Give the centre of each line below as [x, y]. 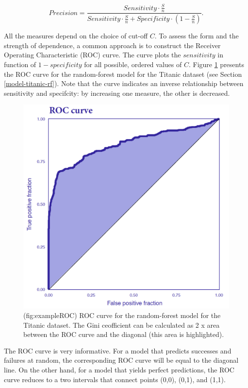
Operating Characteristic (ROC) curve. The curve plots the [92, 55]
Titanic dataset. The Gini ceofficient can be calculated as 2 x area [122, 325]
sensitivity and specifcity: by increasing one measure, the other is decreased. [117, 93]
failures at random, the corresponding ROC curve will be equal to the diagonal [121, 360]
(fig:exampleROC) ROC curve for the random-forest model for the [122, 315]
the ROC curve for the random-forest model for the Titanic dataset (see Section [123, 74]
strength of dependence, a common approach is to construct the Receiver [112, 45]
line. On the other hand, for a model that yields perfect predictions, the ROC [119, 369]
